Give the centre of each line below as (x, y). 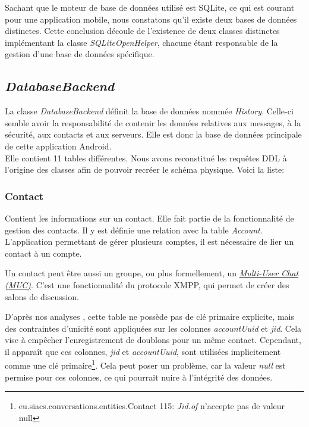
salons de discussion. (42, 296)
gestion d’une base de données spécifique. (80, 54)
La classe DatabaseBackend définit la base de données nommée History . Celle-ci (149, 111)
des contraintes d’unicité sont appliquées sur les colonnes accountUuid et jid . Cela (153, 328)
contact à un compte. (43, 253)
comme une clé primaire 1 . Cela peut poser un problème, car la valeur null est (145, 364)
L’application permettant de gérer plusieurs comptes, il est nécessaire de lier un (149, 241)
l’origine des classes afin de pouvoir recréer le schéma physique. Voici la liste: (145, 169)
